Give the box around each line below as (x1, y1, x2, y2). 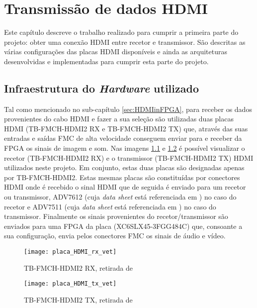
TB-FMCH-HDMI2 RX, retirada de (24, 262, 133, 273)
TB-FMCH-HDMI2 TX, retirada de (24, 294, 133, 305)
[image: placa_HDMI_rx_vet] (24, 248, 117, 256)
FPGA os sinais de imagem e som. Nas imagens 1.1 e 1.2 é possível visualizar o (4, 143, 245, 153)
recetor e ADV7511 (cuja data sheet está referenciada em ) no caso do (4, 201, 216, 211)
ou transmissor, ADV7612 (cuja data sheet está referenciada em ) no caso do (4, 192, 237, 202)
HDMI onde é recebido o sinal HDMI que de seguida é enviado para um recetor (4, 182, 246, 192)
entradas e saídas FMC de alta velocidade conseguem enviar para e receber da (4, 133, 242, 143)
